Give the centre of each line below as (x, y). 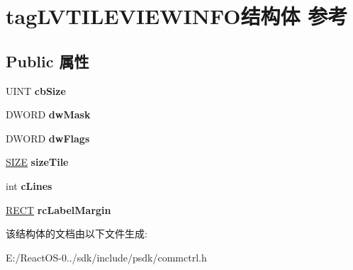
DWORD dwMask (48, 114)
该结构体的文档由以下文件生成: (77, 234)
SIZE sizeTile (37, 162)
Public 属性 (47, 61)
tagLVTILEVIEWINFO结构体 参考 (177, 16)
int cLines (29, 185)
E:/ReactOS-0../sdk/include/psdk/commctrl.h (106, 257)
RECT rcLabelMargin (58, 209)
